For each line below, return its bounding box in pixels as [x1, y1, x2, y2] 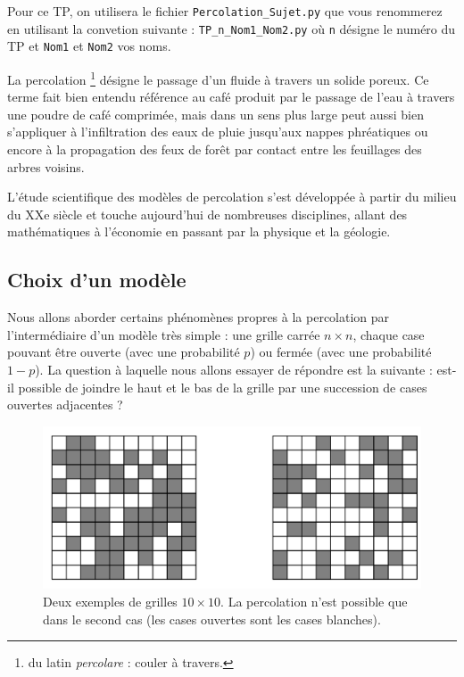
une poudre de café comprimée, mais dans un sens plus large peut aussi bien [7, 104, 424, 123]
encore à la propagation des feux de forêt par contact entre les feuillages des [7, 140, 422, 158]
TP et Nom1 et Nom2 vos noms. [7, 37, 171, 55]
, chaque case [352, 325, 425, 343]
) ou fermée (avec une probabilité [250, 343, 432, 361]
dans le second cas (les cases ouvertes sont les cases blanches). [43, 609, 381, 628]
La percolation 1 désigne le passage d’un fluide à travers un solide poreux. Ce [7, 67, 429, 88]
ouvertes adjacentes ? [7, 395, 123, 414]
